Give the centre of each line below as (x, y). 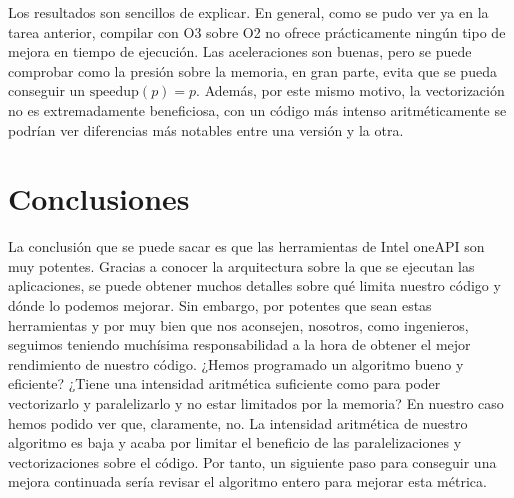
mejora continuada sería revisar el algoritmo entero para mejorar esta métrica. (247, 481)
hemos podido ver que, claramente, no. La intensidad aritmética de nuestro (238, 422)
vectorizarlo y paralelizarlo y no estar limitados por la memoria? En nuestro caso (256, 403)
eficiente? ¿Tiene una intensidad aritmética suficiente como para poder (224, 383)
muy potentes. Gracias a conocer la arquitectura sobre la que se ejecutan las (241, 265)
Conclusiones (99, 198)
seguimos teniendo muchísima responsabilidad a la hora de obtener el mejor (239, 344)
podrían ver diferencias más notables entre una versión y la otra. (206, 129)
